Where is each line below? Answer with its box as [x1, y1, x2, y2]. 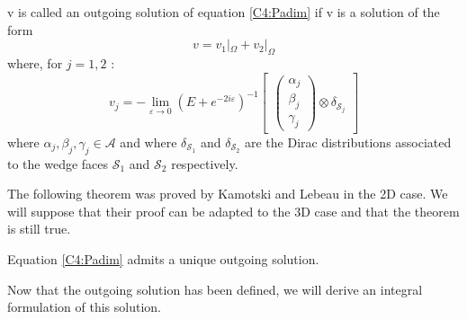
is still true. [7, 219, 71, 238]
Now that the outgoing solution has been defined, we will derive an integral [7, 279, 423, 298]
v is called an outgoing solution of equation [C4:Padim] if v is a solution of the [7, 3, 440, 21]
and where [120, 132, 177, 151]
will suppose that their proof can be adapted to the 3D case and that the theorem [7, 201, 460, 220]
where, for [7, 53, 63, 72]
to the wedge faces [7, 154, 109, 173]
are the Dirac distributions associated [244, 132, 452, 151]
